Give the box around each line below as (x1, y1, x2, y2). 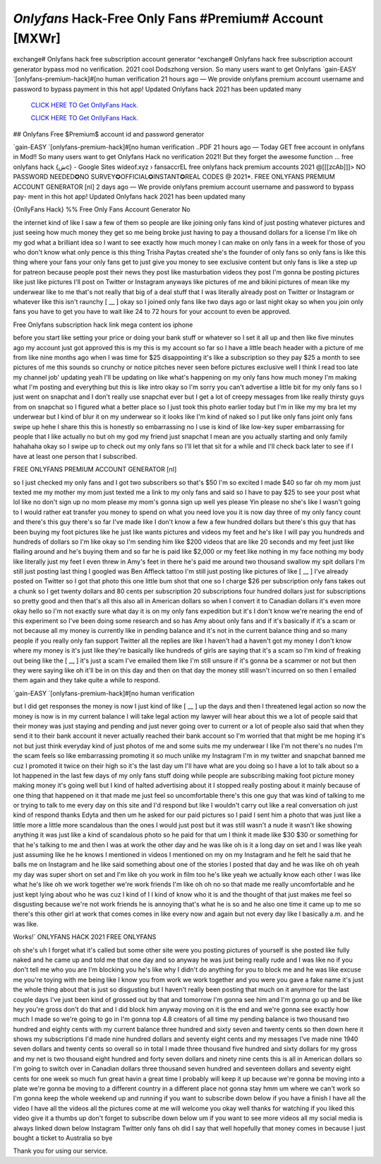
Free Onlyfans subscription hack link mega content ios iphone (13, 320, 193, 329)
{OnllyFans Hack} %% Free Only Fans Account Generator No (13, 205, 190, 214)
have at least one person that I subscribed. (13, 452, 138, 460)
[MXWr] (13, 30, 61, 46)
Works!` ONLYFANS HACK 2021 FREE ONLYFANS (13, 933, 157, 941)
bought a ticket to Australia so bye (13, 1134, 113, 1142)
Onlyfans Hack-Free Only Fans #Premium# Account (13, 11, 324, 26)
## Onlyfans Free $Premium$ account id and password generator (13, 129, 205, 138)
